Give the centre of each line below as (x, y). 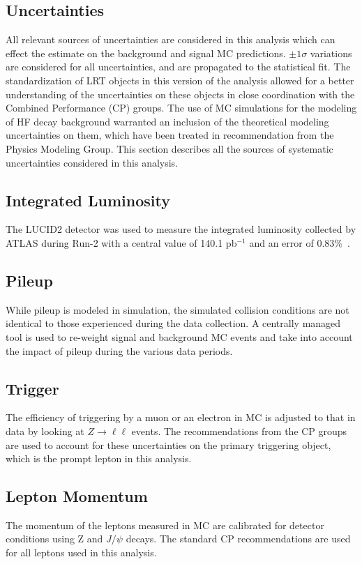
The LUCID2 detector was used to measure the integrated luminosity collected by (181, 229)
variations (331, 53)
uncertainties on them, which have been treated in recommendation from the (170, 135)
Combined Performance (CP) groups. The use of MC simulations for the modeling (181, 108)
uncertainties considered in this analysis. (92, 162)
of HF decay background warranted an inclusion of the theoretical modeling (167, 121)
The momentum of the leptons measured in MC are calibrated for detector (165, 525)
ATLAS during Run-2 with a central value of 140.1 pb (121, 242)
